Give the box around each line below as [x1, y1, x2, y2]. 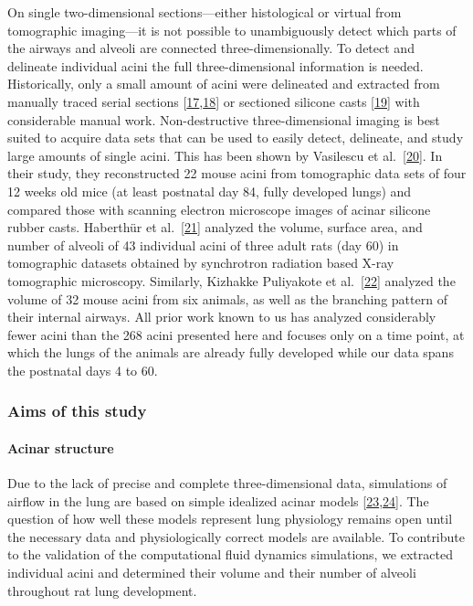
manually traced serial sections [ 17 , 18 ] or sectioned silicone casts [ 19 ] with [7, 91, 420, 111]
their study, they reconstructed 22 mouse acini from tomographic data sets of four [7, 164, 467, 183]
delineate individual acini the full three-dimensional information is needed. [7, 56, 424, 75]
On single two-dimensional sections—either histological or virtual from [7, 3, 402, 21]
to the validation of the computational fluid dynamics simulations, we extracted [7, 545, 453, 564]
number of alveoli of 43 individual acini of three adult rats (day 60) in [7, 235, 399, 254]
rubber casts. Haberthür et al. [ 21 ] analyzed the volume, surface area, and [7, 218, 423, 237]
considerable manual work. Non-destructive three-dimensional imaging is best [7, 110, 440, 129]
